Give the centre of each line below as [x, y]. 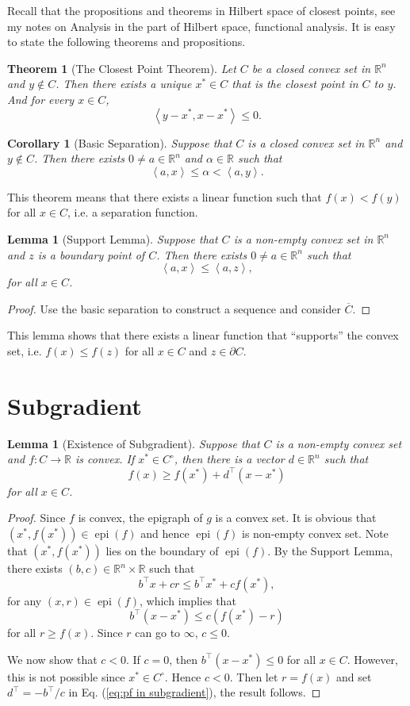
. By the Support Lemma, [330, 551]
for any [25, 600]
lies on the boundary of [162, 551]
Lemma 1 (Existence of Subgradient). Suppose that [134, 443]
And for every [41, 99]
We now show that [52, 659]
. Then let [254, 676]
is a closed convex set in [306, 142]
